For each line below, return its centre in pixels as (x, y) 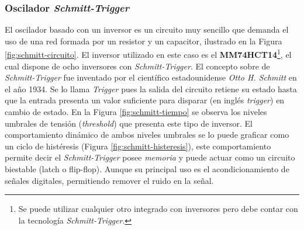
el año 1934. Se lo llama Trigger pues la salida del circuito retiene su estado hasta (151, 88)
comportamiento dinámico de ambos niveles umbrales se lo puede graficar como (147, 135)
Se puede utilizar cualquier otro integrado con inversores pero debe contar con (158, 209)
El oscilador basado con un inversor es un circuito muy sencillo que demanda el (147, 29)
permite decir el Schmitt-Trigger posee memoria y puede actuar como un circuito (150, 157)
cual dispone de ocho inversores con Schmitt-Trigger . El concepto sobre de (137, 66)
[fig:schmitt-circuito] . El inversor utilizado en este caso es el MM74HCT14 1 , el (148, 54)
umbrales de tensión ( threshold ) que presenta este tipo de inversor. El (129, 123)
